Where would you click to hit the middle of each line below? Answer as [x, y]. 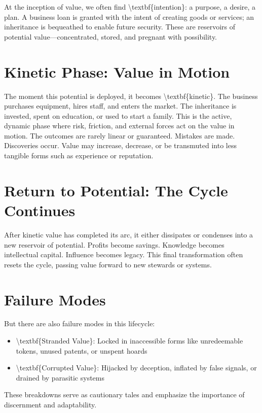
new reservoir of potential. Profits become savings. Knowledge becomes [114, 244]
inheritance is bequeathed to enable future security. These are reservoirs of [120, 27]
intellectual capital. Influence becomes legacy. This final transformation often [124, 254]
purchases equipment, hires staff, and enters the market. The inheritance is [120, 106]
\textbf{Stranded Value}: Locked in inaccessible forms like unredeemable [129, 341]
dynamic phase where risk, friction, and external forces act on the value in [119, 126]
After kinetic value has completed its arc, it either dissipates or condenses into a [129, 234]
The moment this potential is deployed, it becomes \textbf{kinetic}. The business [131, 96]
